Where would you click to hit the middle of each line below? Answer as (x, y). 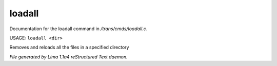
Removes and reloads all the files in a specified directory (69, 47)
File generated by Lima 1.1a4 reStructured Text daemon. (68, 57)
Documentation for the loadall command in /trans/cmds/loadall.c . (78, 29)
